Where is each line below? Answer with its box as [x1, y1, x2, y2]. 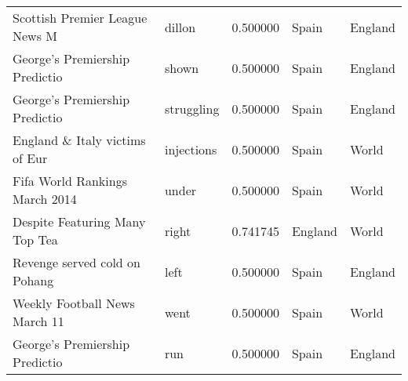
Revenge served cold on [13, 253, 140, 271]
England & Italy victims [13, 131, 146, 149]
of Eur [13, 149, 48, 167]
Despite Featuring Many [13, 212, 146, 230]
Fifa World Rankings [13, 172, 127, 190]
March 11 [13, 312, 64, 330]
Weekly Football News [13, 294, 135, 312]
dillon [164, 17, 196, 36]
